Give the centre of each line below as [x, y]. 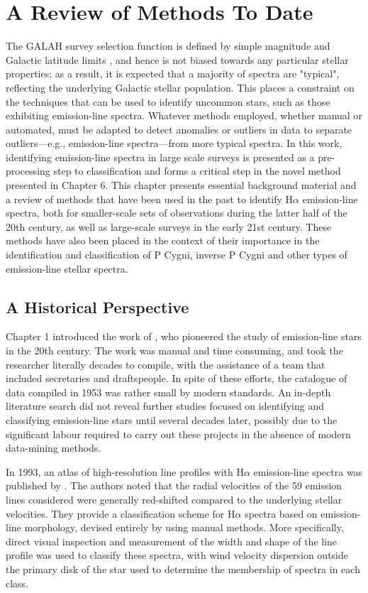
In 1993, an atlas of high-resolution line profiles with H [125, 471]
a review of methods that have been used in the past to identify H [150, 198]
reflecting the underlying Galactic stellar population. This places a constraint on [180, 87]
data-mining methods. [54, 448]
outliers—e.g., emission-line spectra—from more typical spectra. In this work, [174, 143]
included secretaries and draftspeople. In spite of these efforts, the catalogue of [177, 378]
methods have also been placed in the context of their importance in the [163, 240]
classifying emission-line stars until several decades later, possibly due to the [172, 419]
